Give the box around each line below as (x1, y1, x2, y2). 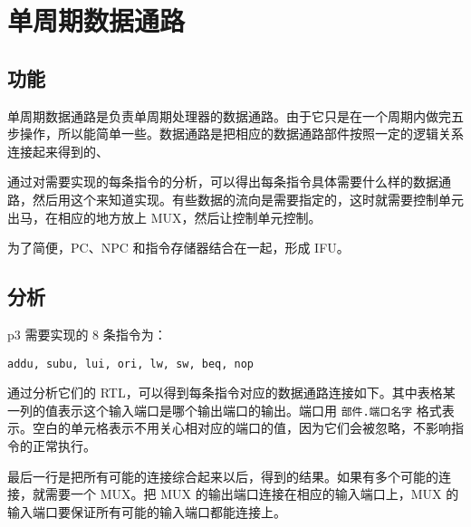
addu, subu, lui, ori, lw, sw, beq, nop (7, 357, 255, 370)
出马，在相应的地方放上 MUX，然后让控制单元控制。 (7, 207, 322, 226)
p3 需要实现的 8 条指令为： (7, 324, 167, 343)
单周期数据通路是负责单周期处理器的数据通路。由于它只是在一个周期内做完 (7, 106, 451, 125)
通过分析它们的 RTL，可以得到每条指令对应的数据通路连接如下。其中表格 (7, 383, 443, 402)
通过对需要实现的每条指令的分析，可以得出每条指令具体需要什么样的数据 (7, 172, 438, 191)
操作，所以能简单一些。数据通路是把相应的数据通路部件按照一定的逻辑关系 (19, 124, 464, 143)
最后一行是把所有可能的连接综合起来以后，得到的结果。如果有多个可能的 (7, 466, 438, 485)
